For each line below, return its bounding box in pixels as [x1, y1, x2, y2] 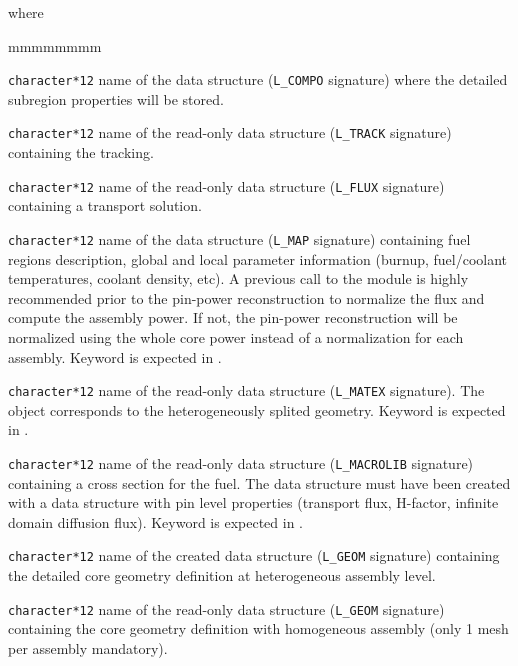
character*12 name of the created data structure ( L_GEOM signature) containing [8, 545, 500, 566]
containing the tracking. [8, 142, 154, 163]
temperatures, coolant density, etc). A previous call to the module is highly [8, 268, 469, 289]
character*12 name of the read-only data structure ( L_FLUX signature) [8, 175, 445, 196]
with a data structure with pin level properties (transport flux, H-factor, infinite [8, 492, 499, 513]
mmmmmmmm [8, 35, 102, 56]
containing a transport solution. [8, 195, 202, 216]
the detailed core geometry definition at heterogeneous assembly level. [8, 565, 436, 586]
